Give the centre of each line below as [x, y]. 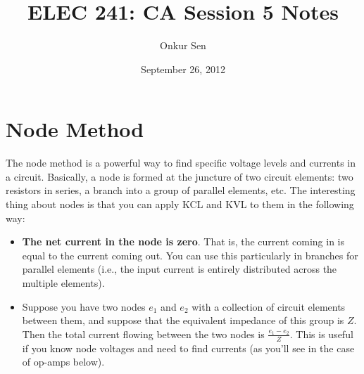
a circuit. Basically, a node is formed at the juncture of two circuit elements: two [180, 176]
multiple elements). [63, 283]
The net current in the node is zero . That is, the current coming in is [183, 241]
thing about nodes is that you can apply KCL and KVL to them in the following [180, 204]
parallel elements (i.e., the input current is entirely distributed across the [180, 269]
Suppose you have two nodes [84, 306]
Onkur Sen [183, 45]
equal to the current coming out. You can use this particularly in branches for [190, 255]
